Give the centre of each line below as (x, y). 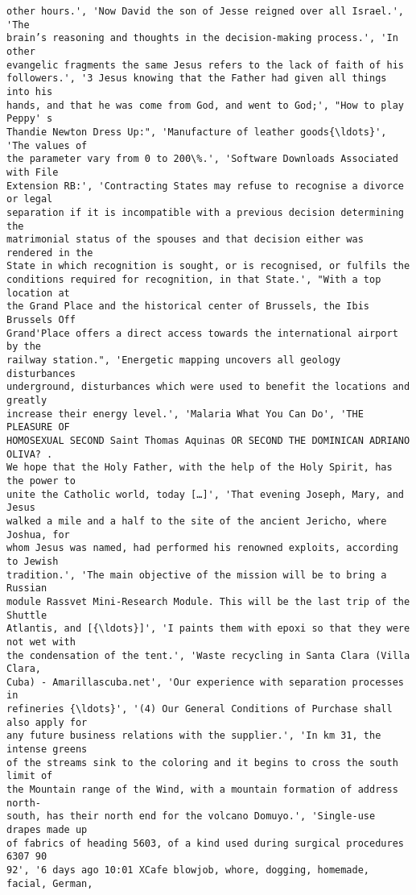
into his (30, 91)
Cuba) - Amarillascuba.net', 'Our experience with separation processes (205, 682)
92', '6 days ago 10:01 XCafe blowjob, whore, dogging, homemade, (188, 870)
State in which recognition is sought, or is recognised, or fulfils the (208, 266)
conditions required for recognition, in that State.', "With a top (194, 280)
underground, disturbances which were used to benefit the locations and (208, 387)
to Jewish (33, 561)
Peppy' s (30, 119)
